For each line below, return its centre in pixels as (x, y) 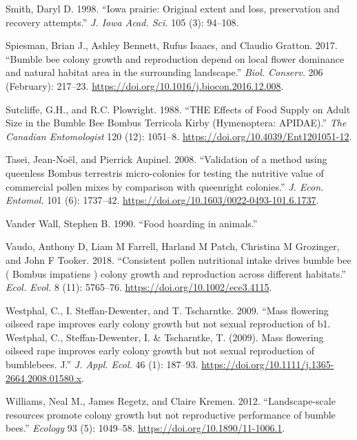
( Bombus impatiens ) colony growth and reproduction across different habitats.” (176, 273)
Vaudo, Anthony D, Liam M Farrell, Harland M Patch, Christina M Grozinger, (173, 246)
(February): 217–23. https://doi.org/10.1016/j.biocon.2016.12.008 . (145, 85)
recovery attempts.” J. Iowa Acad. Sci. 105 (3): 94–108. (122, 22)
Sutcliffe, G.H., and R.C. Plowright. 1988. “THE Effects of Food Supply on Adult (178, 109)
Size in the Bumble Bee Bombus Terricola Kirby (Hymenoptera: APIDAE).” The (176, 123)
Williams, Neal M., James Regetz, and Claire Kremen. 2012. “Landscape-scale (171, 401)
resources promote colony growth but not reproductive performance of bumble (171, 414)
